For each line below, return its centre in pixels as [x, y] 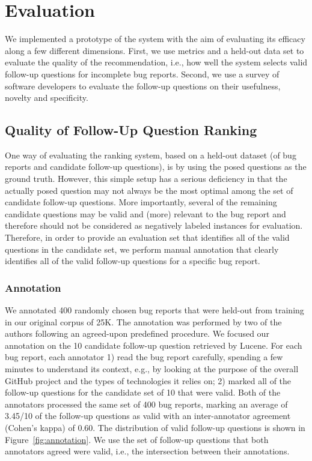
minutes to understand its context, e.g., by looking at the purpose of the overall [152, 369]
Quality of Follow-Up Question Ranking [131, 130]
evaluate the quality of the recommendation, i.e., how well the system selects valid [156, 62]
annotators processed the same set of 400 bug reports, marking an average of [146, 404]
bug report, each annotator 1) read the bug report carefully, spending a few [144, 357]
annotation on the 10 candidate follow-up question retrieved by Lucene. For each [154, 345]
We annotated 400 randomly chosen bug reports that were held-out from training [154, 310]
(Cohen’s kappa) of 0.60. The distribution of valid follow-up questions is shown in [155, 427]
